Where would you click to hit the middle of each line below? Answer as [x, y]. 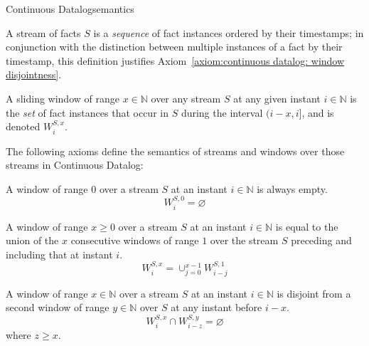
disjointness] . [34, 74]
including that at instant [59, 254]
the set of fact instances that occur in [87, 112]
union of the [32, 240]
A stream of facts [43, 32]
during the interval [222, 112]
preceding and [321, 240]
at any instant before [216, 307]
